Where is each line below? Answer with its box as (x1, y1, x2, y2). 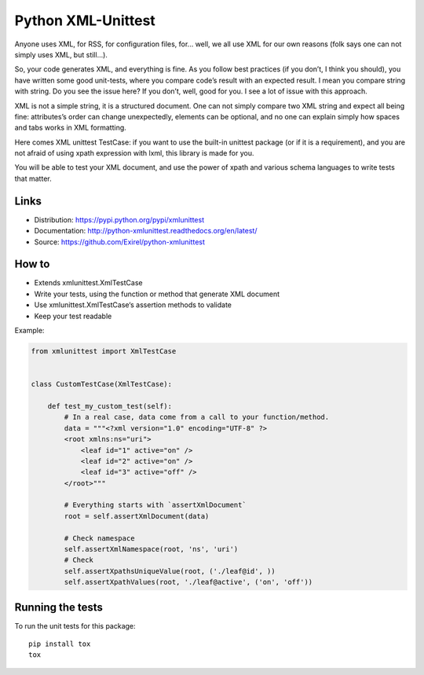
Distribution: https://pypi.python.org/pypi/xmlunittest (34, 215, 204, 224)
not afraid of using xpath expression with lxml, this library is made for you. (14, 149, 254, 158)
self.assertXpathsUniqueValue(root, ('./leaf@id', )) (64, 567, 276, 575)
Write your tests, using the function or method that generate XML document (34, 289, 280, 299)
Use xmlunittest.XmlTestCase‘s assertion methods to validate (34, 300, 232, 310)
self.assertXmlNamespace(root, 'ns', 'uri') (64, 545, 239, 554)
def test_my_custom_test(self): (47, 402, 173, 410)
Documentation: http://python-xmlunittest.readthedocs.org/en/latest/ (34, 226, 258, 236)
